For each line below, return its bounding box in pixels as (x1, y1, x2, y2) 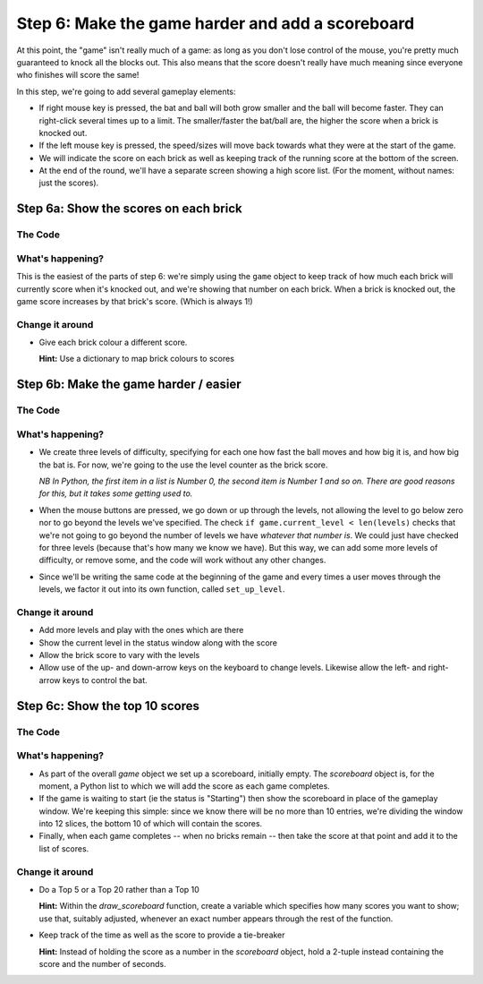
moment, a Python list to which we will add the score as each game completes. (38, 780, 330, 791)
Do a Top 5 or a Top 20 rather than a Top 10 (38, 885, 200, 895)
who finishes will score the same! (16, 70, 140, 81)
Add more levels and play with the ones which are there (38, 625, 244, 636)
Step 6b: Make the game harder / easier (16, 377, 241, 392)
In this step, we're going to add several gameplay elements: (16, 86, 236, 97)
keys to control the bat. (62, 674, 148, 685)
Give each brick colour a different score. (38, 337, 188, 348)
